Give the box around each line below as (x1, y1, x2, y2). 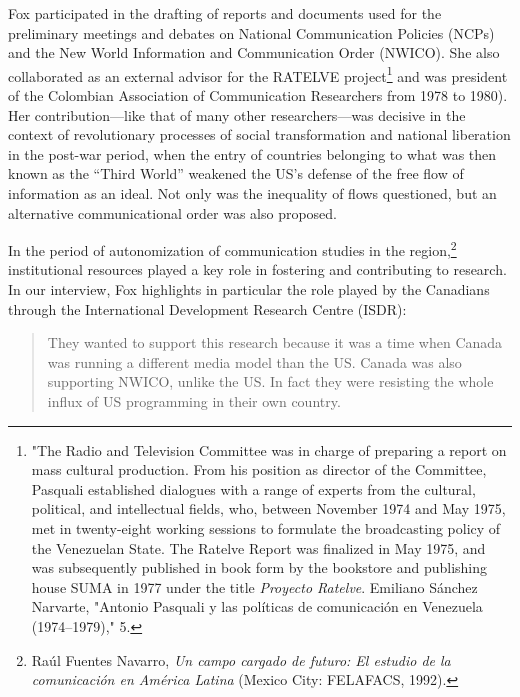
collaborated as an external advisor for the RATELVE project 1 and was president (8, 62, 508, 86)
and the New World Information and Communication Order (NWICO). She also (8, 42, 500, 63)
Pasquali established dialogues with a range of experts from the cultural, (31, 478, 476, 499)
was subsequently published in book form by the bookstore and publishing (31, 557, 488, 578)
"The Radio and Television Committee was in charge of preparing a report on (31, 439, 507, 460)
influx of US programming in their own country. (47, 391, 341, 411)
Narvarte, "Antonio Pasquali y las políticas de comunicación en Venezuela (31, 596, 483, 617)
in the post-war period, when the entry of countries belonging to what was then (8, 143, 497, 164)
